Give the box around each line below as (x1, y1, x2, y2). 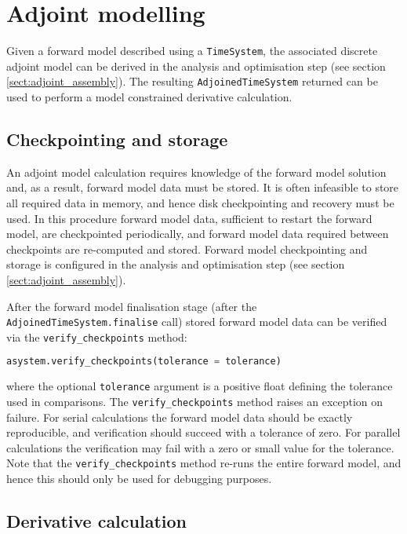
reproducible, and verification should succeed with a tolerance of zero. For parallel (6, 424, 401, 441)
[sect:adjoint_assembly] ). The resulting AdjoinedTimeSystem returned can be (6, 73, 378, 90)
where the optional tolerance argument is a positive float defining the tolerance (6, 378, 393, 394)
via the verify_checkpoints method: (6, 328, 187, 345)
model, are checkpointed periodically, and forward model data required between (6, 225, 389, 242)
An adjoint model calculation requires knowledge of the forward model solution (6, 163, 387, 180)
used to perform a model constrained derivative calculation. (6, 89, 293, 105)
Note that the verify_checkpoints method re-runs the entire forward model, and (6, 455, 402, 471)
